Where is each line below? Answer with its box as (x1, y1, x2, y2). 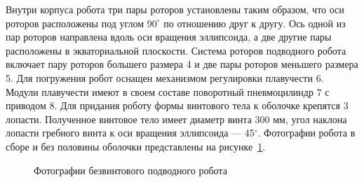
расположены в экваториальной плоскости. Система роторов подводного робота (6, 43, 346, 57)
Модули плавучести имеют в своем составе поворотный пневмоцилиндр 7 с (6, 84, 330, 99)
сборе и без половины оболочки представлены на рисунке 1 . (6, 139, 266, 153)
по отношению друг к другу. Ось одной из (163, 15, 346, 30)
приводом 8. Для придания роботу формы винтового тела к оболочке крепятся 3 (6, 98, 349, 113)
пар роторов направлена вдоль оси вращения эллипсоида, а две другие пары (6, 29, 332, 44)
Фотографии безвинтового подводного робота (34, 162, 227, 177)
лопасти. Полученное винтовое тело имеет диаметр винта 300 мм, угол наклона (6, 111, 347, 126)
